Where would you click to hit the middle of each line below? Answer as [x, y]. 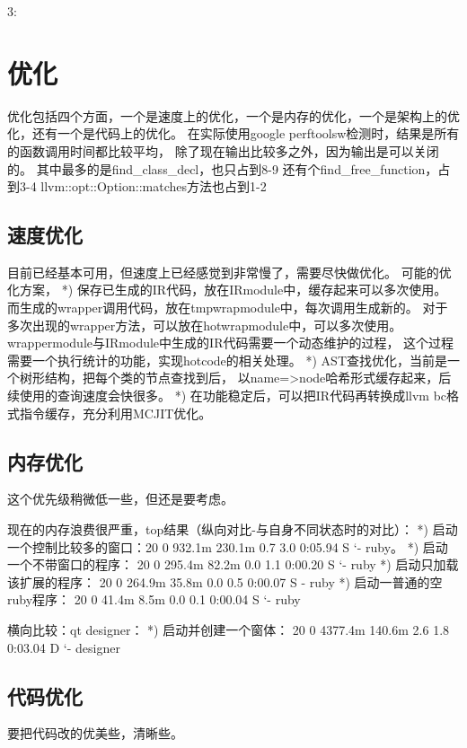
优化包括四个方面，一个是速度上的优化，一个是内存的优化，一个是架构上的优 [233, 115]
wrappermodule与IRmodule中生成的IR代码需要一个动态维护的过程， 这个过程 [231, 343]
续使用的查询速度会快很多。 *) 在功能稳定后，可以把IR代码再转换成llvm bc [227, 396]
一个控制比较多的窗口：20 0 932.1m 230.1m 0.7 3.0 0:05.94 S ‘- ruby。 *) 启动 [228, 546]
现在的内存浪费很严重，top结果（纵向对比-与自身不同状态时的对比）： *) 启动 [233, 529]
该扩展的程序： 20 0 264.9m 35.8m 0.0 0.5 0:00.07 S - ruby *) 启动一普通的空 [225, 581]
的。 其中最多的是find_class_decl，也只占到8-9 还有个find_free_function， [223, 168]
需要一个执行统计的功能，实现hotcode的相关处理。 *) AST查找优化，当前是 [227, 360]
